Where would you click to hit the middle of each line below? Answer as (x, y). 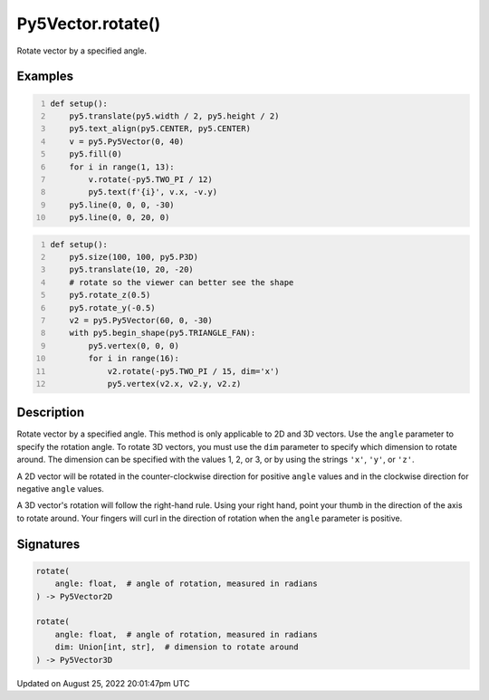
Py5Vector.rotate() (89, 24)
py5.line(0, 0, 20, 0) (120, 218)
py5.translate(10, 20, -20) (131, 270)
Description (51, 412)
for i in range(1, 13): (122, 167)
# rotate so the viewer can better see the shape (182, 282)
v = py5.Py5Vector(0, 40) (127, 141)
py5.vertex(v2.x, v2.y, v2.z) (174, 384)
